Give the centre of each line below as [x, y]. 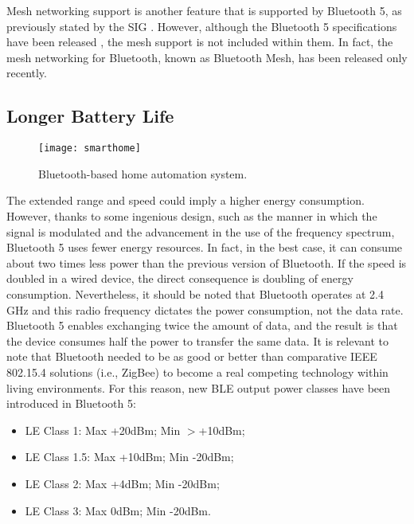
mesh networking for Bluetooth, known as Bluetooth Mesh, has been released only [207, 57]
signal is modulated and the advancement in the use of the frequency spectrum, [201, 231]
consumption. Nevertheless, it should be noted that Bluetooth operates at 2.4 [195, 293]
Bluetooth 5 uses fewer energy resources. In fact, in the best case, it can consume [205, 247]
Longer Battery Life [90, 116]
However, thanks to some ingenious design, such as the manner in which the [192, 216]
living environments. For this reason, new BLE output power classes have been [199, 387]
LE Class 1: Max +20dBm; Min [103, 430]
